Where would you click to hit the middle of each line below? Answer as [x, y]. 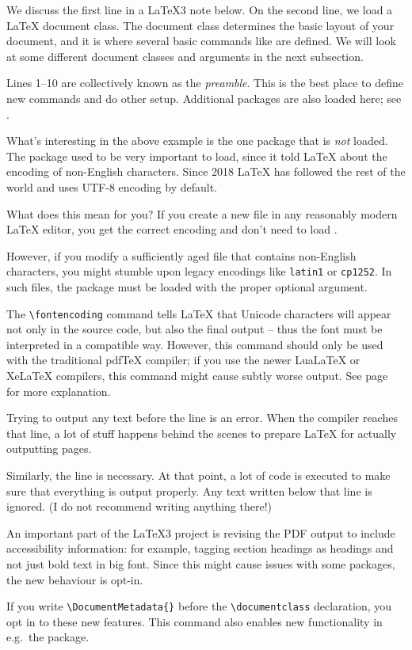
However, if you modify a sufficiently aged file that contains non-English [181, 255]
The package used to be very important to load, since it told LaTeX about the [197, 156]
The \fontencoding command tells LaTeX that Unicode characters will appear [199, 313]
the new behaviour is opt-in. [75, 579]
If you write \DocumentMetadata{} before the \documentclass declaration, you [199, 606]
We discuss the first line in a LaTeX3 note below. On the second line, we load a [200, 10]
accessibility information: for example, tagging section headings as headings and [200, 548]
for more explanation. [59, 391]
